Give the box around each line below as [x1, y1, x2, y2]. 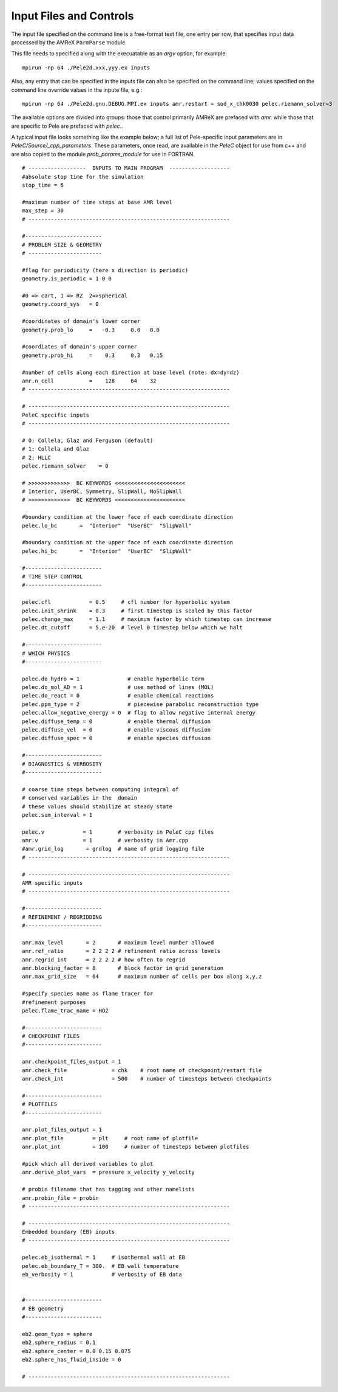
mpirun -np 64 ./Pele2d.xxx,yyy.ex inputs [22, 64, 150, 71]
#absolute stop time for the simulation [22, 173, 144, 180]
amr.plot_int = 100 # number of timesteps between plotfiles [22, 1143, 249, 1151]
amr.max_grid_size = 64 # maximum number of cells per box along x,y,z [22, 973, 262, 980]
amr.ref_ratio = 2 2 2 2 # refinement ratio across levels [22, 947, 221, 955]
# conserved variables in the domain [22, 794, 138, 802]
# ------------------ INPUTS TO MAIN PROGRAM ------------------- [22, 165, 230, 171]
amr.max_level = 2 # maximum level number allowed [22, 939, 214, 946]
